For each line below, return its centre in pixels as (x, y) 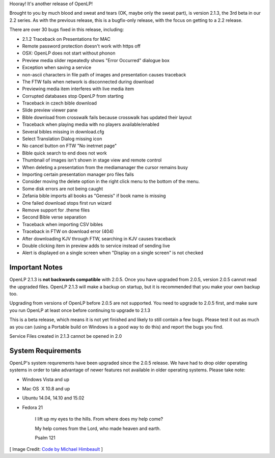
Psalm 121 (45, 438)
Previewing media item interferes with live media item (78, 89)
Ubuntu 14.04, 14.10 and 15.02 (53, 398)
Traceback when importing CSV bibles (62, 224)
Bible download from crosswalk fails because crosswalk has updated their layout (107, 117)
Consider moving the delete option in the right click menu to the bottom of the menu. (111, 181)
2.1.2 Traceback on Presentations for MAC (66, 39)
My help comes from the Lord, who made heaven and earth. (98, 428)
